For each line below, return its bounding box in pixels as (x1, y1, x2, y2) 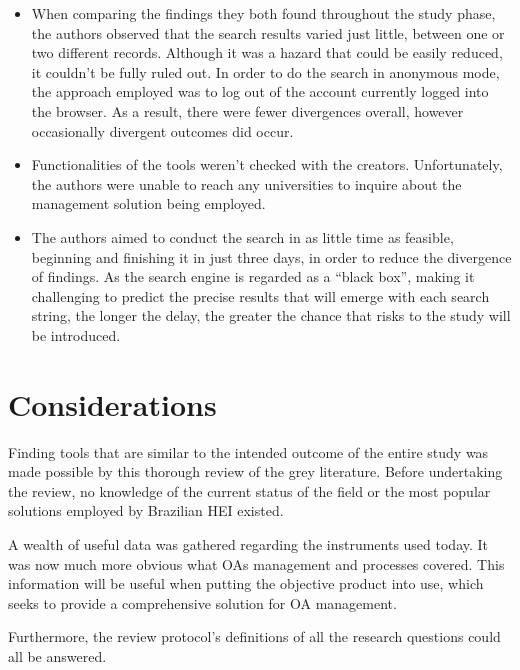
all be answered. (8, 645, 107, 666)
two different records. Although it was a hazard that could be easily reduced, (31, 42, 503, 63)
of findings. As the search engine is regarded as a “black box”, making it (31, 266, 475, 287)
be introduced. (31, 324, 121, 345)
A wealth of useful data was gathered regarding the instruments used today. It (8, 534, 489, 554)
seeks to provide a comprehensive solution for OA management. (8, 592, 397, 613)
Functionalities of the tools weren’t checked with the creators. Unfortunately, (31, 154, 503, 175)
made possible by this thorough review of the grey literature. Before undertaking (8, 461, 503, 482)
